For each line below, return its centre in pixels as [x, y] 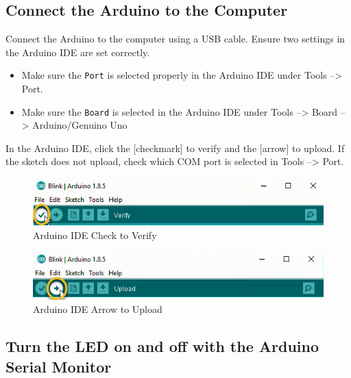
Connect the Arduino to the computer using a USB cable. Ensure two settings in [175, 39]
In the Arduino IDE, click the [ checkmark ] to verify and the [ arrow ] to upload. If [175, 148]
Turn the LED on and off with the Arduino [162, 346]
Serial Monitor [59, 366]
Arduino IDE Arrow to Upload [98, 309]
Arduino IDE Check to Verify [95, 235]
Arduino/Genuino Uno [80, 125]
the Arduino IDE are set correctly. [78, 52]
